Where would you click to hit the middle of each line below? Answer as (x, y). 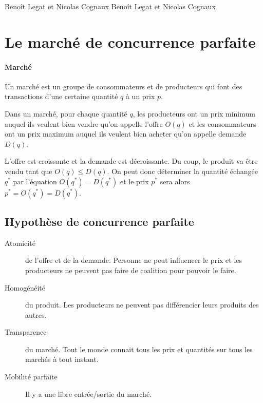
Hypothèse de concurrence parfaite (99, 221)
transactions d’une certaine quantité (61, 96)
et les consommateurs (222, 123)
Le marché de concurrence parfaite (130, 41)
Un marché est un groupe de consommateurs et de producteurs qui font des (124, 86)
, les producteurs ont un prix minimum (194, 113)
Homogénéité (25, 287)
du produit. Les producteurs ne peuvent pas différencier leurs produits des (142, 305)
